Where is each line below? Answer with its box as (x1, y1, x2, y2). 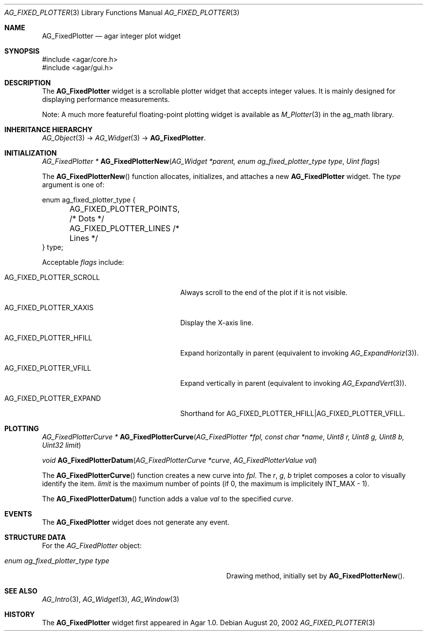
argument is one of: (42, 180, 105, 189)
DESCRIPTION (4, 79, 51, 87)
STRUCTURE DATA (4, 533, 66, 541)
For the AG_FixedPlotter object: (42, 541, 142, 550)
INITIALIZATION (4, 149, 57, 157)
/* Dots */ (69, 214, 104, 223)
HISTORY (4, 610, 35, 618)
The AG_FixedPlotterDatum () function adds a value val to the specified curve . (42, 495, 294, 503)
